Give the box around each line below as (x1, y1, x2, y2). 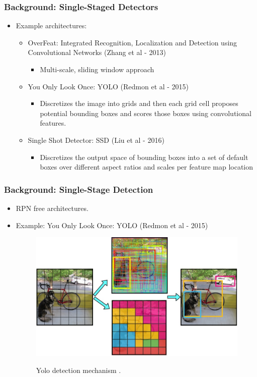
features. (40, 118, 66, 128)
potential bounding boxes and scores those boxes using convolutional (40, 107, 251, 118)
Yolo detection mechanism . (36, 364, 121, 375)
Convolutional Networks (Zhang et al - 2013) (28, 47, 166, 58)
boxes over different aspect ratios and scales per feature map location (40, 161, 253, 172)
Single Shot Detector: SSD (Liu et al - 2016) (28, 134, 164, 145)
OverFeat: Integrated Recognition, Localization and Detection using (28, 37, 237, 47)
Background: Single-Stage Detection (4, 183, 153, 195)
